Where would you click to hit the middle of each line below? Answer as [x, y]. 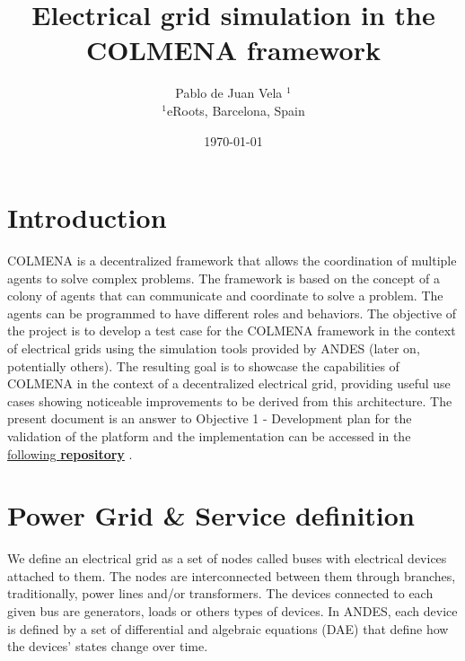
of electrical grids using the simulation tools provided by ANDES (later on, [214, 348]
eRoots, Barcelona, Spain [236, 110]
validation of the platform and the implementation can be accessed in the [209, 435]
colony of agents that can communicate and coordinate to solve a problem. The [225, 296]
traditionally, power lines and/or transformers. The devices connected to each [220, 593]
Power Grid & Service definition [211, 515]
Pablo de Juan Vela [229, 93]
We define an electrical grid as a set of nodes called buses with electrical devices [227, 558]
